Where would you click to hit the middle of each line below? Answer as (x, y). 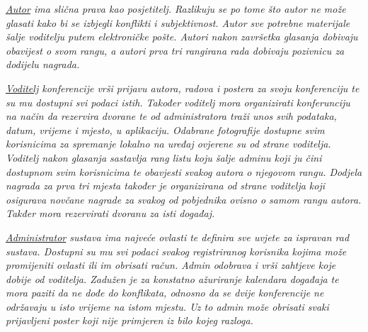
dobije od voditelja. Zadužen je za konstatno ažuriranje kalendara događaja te (172, 278)
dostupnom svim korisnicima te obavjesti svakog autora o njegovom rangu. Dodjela (184, 171)
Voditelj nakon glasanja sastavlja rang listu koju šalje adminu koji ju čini (164, 157)
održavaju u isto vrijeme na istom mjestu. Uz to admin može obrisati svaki (167, 306)
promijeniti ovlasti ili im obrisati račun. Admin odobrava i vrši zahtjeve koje (171, 265)
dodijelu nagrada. (43, 64)
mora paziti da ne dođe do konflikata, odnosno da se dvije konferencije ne (165, 293)
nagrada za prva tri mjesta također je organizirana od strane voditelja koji (166, 186)
